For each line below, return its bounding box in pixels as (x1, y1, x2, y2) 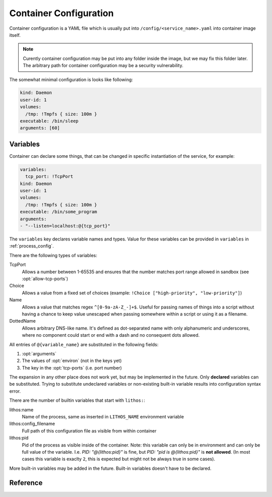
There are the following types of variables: (9, 252, 98, 258)
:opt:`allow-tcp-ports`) (22, 275, 69, 282)
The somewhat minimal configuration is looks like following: (9, 76, 133, 83)
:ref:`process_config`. (9, 243, 54, 249)
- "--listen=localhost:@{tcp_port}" (20, 223, 111, 229)
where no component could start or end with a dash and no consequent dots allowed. (22, 332, 200, 338)
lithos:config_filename (9, 421, 55, 427)
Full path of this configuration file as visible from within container (22, 427, 157, 433)
